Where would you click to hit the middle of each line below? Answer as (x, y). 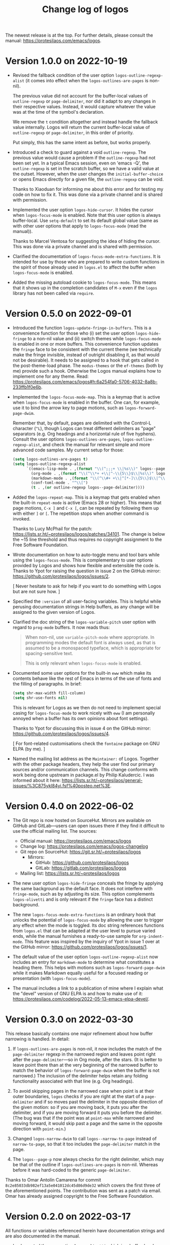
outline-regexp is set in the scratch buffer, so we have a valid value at (86, 169)
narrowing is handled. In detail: (38, 1039)
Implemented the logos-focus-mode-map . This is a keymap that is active (86, 397)
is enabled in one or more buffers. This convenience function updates (86, 344)
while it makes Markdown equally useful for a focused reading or (80, 973)
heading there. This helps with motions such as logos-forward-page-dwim (89, 967)
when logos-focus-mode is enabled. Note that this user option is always (87, 215)
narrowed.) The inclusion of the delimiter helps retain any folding (80, 1075)
